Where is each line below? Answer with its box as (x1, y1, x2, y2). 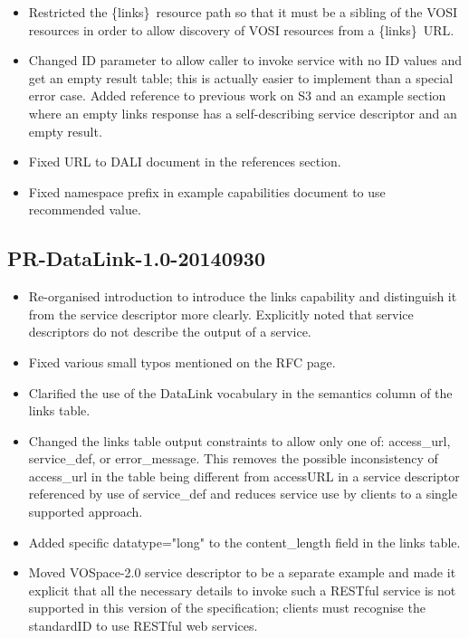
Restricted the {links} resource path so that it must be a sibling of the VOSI (28, 3, 458, 21)
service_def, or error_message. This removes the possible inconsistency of (28, 449, 438, 468)
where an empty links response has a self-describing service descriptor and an (28, 103, 457, 122)
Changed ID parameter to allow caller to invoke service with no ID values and (28, 51, 463, 70)
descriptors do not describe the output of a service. (28, 322, 311, 341)
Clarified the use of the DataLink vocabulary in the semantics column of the (28, 383, 453, 402)
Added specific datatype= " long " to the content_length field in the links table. (28, 532, 461, 551)
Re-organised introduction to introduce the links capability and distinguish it (28, 287, 457, 306)
